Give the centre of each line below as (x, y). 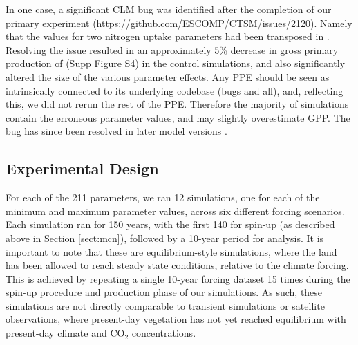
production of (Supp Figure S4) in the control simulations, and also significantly (176, 63)
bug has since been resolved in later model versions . (116, 131)
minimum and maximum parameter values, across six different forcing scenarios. (175, 211)
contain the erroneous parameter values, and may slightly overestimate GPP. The (178, 117)
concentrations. (164, 333)
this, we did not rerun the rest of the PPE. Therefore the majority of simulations (177, 104)
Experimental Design (82, 168)
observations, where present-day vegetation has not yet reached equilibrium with (176, 319)
